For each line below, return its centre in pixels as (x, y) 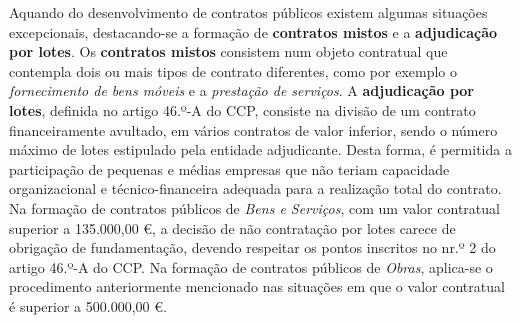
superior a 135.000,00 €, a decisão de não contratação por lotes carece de (232, 227)
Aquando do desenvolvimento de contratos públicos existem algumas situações (248, 12)
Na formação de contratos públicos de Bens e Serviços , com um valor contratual (254, 207)
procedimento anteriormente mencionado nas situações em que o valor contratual (257, 286)
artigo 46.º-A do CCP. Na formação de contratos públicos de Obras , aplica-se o (251, 266)
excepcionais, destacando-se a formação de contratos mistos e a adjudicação (253, 31)
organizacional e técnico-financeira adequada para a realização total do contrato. (255, 188)
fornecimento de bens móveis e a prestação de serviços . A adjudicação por (241, 90)
